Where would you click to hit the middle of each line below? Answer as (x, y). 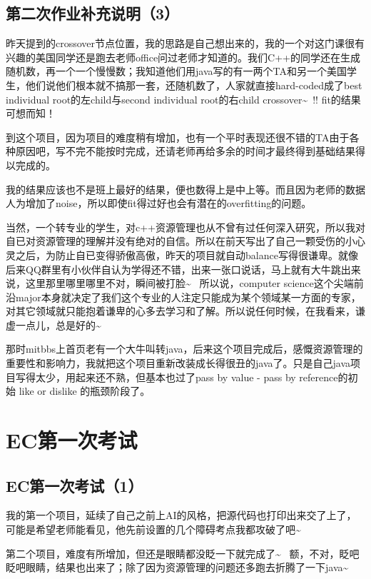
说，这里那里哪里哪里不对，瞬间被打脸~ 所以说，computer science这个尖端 (180, 283)
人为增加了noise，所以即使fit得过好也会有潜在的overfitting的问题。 (159, 203)
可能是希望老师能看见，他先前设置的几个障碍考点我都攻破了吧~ (153, 529)
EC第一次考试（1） (75, 485)
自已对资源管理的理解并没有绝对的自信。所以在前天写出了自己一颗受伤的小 (181, 241)
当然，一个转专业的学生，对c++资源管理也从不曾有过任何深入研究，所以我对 (185, 227)
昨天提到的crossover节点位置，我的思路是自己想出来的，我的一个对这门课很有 (185, 43)
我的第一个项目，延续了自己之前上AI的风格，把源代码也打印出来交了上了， (181, 515)
